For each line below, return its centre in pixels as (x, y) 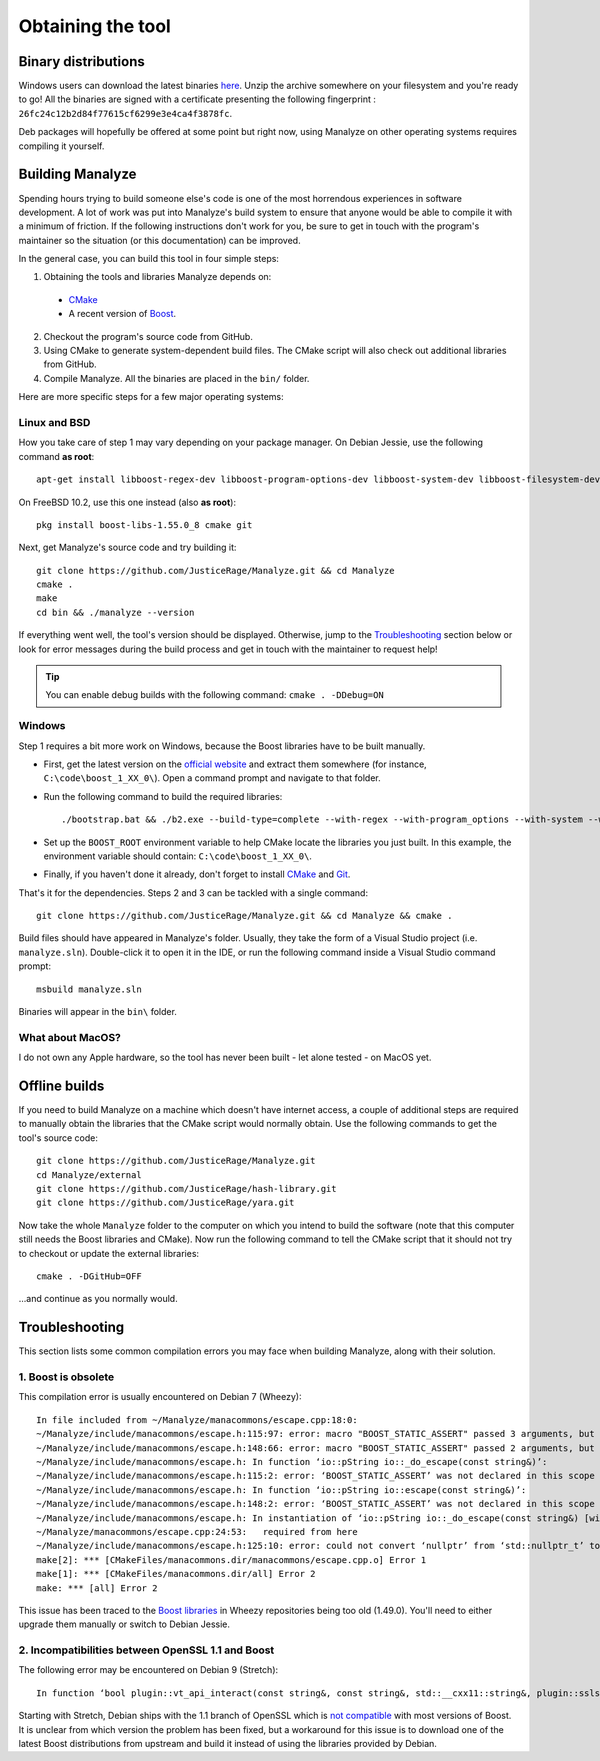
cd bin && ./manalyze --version (115, 612)
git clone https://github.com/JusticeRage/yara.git (165, 1203)
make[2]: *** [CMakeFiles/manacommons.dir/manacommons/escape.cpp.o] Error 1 (231, 1559)
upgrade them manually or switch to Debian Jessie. (124, 1624)
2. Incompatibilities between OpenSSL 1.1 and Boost (146, 1650)
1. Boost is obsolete (66, 1377)
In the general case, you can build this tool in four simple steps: (149, 259)
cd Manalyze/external (89, 1174)
